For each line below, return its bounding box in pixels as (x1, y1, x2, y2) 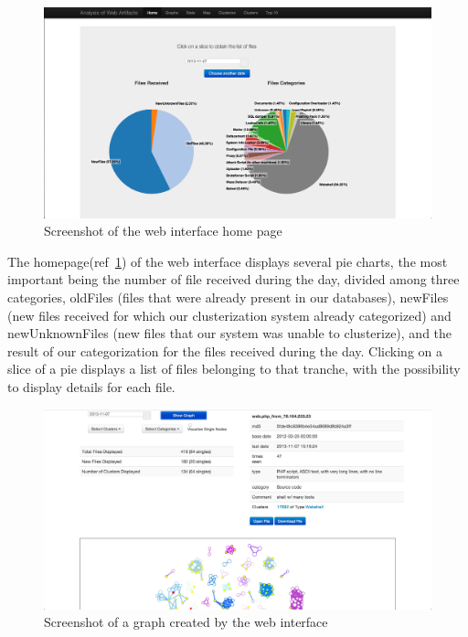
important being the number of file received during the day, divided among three (7, 270, 460, 289)
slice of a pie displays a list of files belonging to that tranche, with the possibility (7, 359, 461, 378)
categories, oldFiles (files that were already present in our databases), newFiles (7, 288, 449, 306)
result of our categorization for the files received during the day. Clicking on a (7, 341, 443, 360)
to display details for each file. (7, 377, 175, 396)
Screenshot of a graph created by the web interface (44, 612, 328, 632)
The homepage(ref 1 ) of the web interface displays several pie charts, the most (7, 251, 448, 271)
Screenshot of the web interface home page (44, 221, 282, 240)
